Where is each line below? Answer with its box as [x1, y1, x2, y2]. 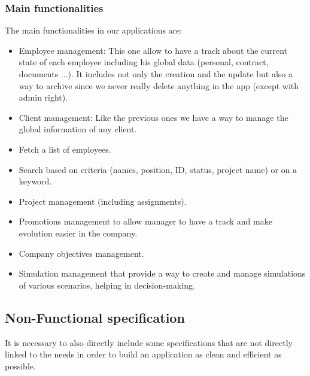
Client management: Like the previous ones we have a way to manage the [19, 111, 288, 123]
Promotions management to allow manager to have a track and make [19, 215, 272, 228]
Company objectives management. [19, 247, 144, 259]
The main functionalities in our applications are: [5, 24, 183, 37]
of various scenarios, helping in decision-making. [19, 278, 195, 291]
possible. [5, 359, 36, 372]
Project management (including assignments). [19, 195, 187, 207]
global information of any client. [19, 123, 137, 135]
